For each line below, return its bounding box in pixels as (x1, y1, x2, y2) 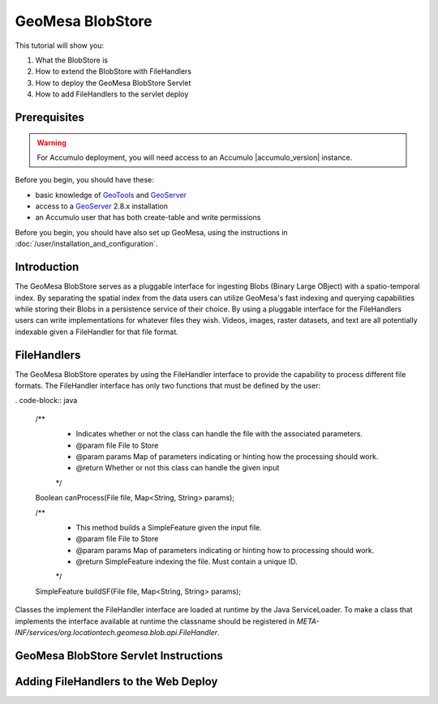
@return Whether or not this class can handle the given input (75, 463, 280, 473)
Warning (36, 138, 67, 148)
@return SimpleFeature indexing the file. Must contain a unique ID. (75, 556, 298, 567)
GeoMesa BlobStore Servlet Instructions (15, 649, 223, 663)
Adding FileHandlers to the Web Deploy (15, 674, 218, 689)
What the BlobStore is (35, 55, 109, 65)
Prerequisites (15, 110, 84, 124)
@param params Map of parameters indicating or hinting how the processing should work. (75, 451, 379, 461)
